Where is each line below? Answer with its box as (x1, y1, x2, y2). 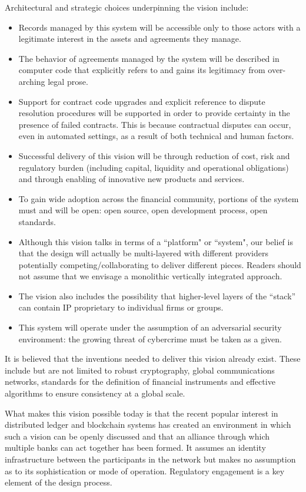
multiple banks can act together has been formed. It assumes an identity (5, 441, 266, 454)
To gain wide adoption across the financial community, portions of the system (18, 192, 299, 204)
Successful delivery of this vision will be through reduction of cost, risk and (18, 149, 290, 161)
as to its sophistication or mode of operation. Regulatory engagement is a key (5, 464, 285, 477)
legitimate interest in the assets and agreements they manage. (18, 32, 241, 45)
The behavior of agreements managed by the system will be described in (18, 52, 280, 64)
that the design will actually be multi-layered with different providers (18, 247, 269, 259)
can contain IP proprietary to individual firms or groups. (18, 301, 224, 313)
